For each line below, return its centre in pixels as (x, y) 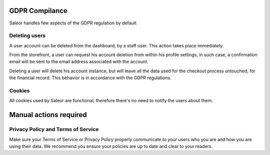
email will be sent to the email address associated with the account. (79, 62)
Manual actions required (48, 115)
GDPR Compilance (38, 11)
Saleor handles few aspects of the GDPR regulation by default (73, 23)
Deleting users (27, 36)
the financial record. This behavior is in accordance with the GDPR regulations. (90, 78)
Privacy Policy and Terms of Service (54, 130)
